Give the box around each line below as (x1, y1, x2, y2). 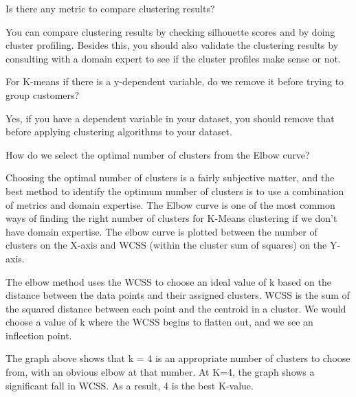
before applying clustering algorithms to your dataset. (5, 124, 232, 139)
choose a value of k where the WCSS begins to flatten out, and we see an (5, 315, 313, 329)
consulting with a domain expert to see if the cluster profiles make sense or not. (5, 51, 341, 65)
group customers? (5, 87, 80, 102)
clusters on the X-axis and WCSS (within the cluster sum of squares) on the (5, 238, 327, 252)
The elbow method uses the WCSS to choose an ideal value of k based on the (5, 274, 331, 288)
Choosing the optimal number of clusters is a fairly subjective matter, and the (5, 170, 335, 185)
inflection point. (5, 328, 72, 342)
